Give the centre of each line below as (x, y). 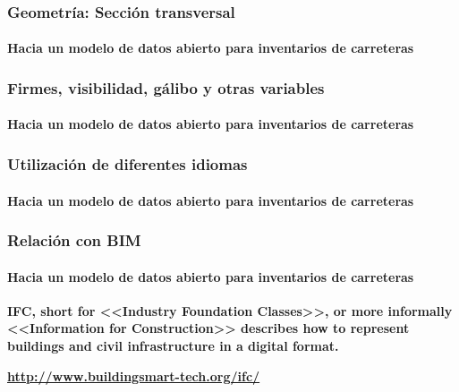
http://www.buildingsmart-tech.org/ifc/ (134, 375)
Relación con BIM (74, 240)
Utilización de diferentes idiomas (127, 163)
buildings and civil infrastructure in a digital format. (173, 345)
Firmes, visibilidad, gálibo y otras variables (166, 87)
